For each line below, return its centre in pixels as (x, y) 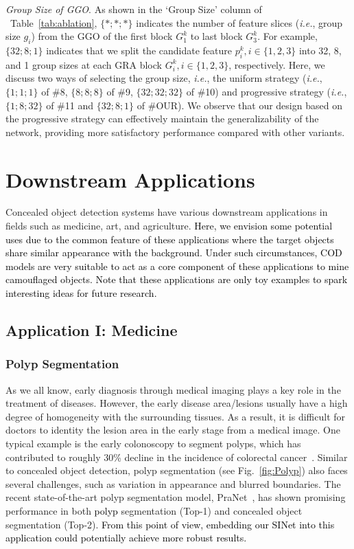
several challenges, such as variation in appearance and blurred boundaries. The (173, 483)
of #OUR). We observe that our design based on (239, 105)
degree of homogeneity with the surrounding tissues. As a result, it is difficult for (176, 416)
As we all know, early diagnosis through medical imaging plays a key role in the (173, 389)
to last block (216, 36)
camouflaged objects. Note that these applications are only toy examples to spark (177, 279)
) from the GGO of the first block (102, 36)
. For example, (287, 36)
